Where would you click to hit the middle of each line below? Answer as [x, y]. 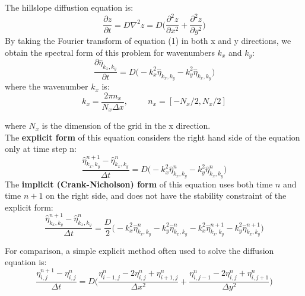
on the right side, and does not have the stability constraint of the [166, 195]
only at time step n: [41, 149]
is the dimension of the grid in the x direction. [126, 125]
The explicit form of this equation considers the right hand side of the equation [152, 137]
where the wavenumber [47, 86]
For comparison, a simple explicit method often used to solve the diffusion [139, 250]
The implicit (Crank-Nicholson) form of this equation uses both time [139, 184]
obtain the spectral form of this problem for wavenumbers [110, 52]
